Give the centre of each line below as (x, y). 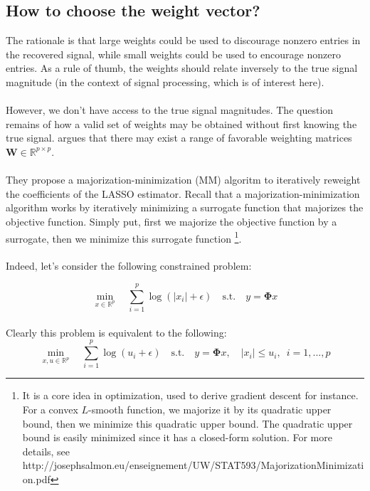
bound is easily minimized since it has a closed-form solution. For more (177, 437)
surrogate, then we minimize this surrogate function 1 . (124, 237)
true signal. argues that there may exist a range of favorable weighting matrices (179, 138)
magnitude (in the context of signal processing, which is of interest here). (165, 81)
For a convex (50, 409)
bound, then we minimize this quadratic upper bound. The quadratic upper (187, 423)
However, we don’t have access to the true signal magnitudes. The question (170, 110)
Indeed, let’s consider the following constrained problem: (129, 266)
